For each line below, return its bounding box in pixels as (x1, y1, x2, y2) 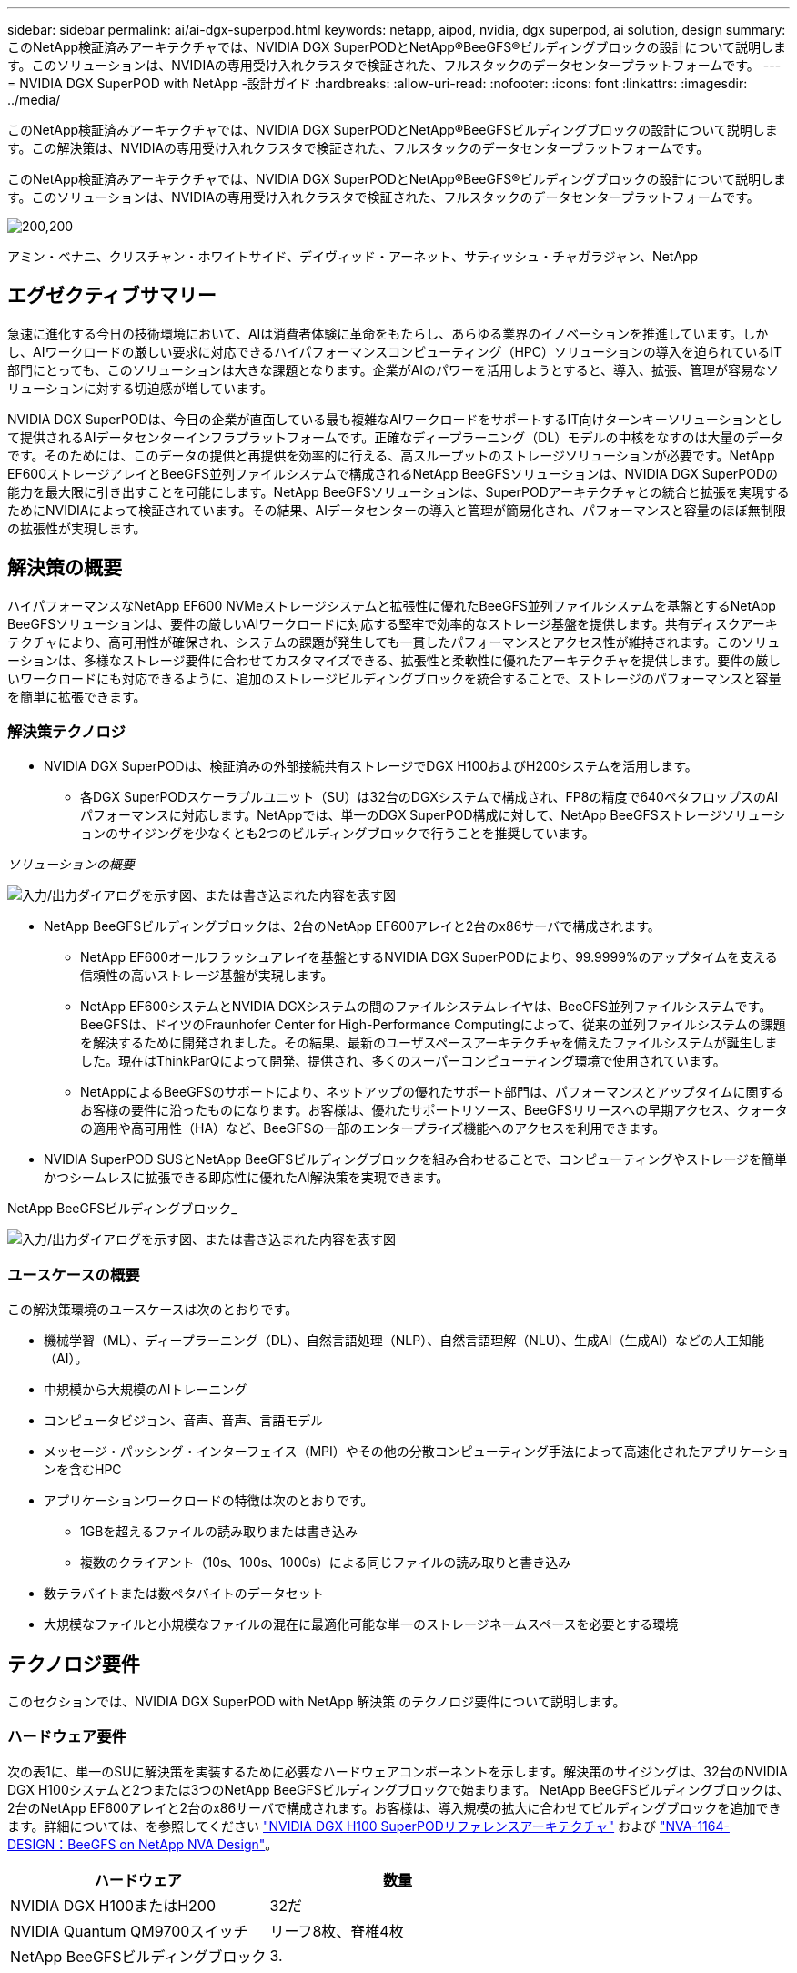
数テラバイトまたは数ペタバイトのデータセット (44, 1585, 324, 1602)
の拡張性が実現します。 (7, 520, 146, 536)
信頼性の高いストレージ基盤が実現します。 (80, 967, 334, 984)
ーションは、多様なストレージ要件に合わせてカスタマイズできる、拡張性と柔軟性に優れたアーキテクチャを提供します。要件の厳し (7, 652, 782, 668)
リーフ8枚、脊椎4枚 (269, 1921, 404, 1940)
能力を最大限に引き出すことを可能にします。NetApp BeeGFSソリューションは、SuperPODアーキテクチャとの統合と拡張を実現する (7, 483, 790, 500)
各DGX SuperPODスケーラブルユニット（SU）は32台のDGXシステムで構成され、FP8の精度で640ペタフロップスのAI (80, 789, 779, 805)
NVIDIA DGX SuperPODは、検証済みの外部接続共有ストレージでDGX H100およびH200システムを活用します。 (44, 758, 698, 774)
